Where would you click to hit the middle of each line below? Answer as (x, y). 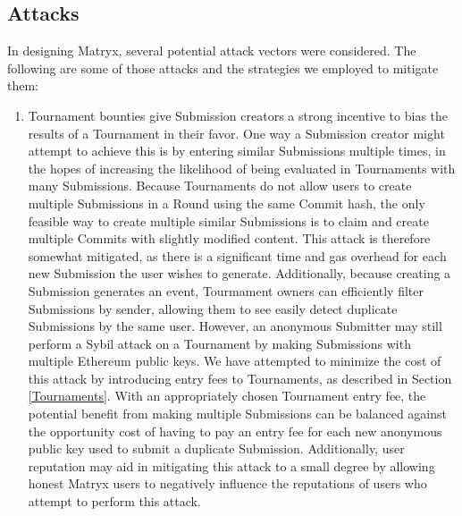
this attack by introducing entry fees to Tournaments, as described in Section (240, 378)
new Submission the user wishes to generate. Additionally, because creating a (239, 273)
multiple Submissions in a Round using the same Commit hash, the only (227, 203)
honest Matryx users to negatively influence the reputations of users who (227, 483)
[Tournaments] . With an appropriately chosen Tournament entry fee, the (227, 396)
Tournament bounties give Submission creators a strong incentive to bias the (238, 115)
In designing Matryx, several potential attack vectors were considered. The (212, 51)
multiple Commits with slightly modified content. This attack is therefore (229, 238)
